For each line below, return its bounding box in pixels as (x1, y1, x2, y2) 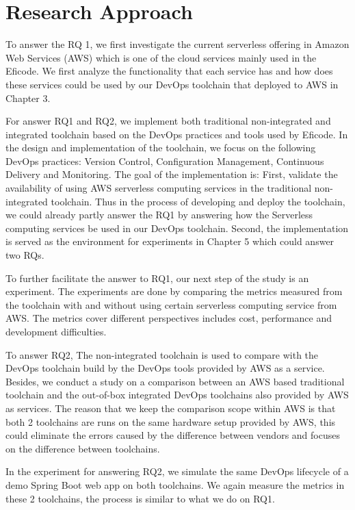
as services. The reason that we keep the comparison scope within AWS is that (5, 400, 336, 415)
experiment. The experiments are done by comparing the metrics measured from (5, 284, 343, 298)
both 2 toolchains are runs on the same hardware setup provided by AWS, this (5, 414, 336, 429)
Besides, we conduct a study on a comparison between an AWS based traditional (5, 374, 345, 388)
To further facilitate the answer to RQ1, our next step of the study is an (5, 270, 309, 285)
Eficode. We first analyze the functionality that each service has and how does (5, 64, 333, 78)
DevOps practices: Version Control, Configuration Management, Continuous (5, 153, 324, 168)
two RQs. (5, 248, 44, 262)
